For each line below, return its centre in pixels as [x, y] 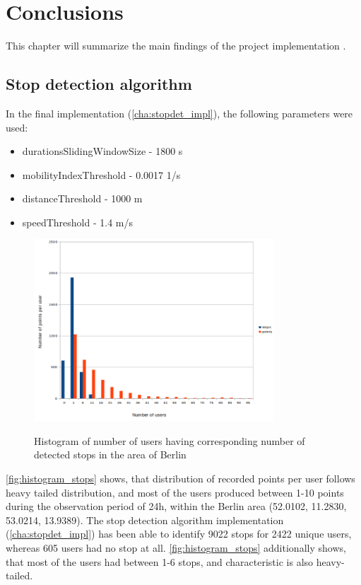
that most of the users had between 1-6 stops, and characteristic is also [160, 561]
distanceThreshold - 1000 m [82, 198]
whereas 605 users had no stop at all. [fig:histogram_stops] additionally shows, [176, 548]
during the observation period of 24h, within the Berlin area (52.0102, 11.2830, [176, 506]
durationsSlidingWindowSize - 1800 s [102, 151]
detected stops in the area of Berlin [110, 454]
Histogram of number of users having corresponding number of [170, 440]
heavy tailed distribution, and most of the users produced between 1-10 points [175, 492]
